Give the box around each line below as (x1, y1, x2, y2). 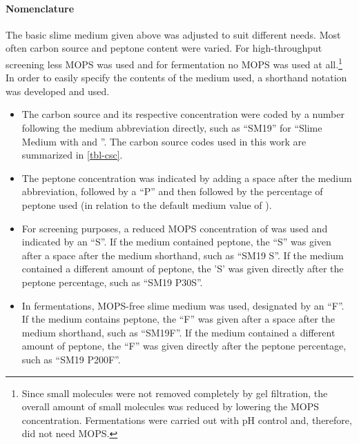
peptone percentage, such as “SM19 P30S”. (21, 274, 203, 289)
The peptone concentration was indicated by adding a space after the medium (21, 170, 352, 185)
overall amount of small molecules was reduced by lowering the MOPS (21, 399, 320, 414)
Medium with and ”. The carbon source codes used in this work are (21, 134, 307, 148)
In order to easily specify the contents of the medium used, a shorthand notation (6, 70, 347, 85)
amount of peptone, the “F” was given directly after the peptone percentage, (21, 339, 347, 353)
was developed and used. (6, 83, 110, 98)
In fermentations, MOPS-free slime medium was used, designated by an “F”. (21, 298, 345, 312)
